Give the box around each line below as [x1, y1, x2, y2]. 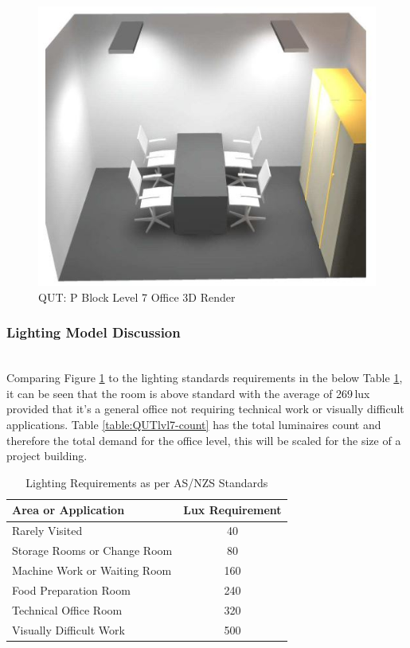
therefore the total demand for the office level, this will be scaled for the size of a [6, 431, 401, 448]
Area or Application [12, 502, 125, 518]
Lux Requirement [183, 502, 282, 518]
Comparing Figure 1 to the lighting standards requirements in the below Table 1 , [6, 369, 403, 386]
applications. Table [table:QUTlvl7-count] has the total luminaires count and [6, 416, 381, 433]
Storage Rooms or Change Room [12, 542, 173, 559]
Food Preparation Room [12, 581, 131, 598]
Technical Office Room [12, 601, 123, 618]
